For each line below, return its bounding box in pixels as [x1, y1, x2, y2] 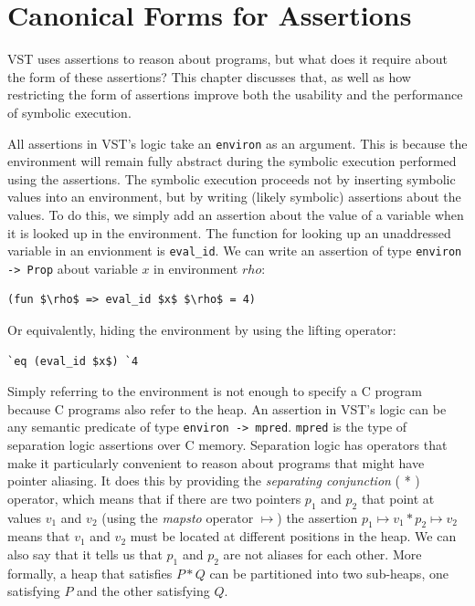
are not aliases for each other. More [223, 545, 422, 564]
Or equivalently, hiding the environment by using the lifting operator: [7, 320, 396, 340]
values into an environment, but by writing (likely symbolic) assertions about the [7, 187, 461, 206]
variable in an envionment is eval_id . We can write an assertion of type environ [7, 241, 462, 260]
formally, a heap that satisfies [7, 563, 173, 582]
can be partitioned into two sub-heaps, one [209, 563, 449, 582]
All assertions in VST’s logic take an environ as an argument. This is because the [7, 133, 468, 152]
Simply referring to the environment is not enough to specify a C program [7, 381, 422, 401]
